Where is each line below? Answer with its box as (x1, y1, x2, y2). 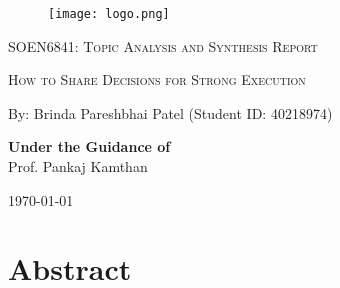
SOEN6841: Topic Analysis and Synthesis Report (8, 35, 318, 56)
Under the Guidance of (8, 136, 171, 157)
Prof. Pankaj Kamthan (8, 156, 148, 177)
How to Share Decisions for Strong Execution (8, 69, 306, 90)
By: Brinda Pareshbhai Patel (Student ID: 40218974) (8, 102, 333, 123)
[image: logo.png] (48, 7, 170, 21)
